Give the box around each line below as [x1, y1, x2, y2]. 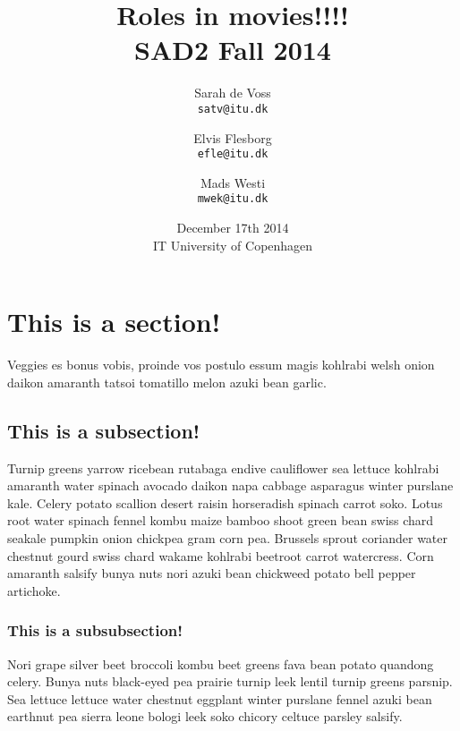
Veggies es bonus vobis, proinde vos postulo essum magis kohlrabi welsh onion [7, 355, 435, 374]
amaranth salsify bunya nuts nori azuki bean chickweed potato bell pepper [7, 564, 416, 582]
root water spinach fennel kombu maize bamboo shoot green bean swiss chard [7, 511, 434, 530]
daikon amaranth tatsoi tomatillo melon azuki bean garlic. [7, 372, 327, 391]
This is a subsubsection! [7, 619, 183, 642]
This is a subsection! [7, 416, 200, 444]
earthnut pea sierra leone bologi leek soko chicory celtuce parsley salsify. [7, 707, 403, 726]
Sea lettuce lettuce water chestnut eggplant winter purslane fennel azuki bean [7, 689, 432, 708]
